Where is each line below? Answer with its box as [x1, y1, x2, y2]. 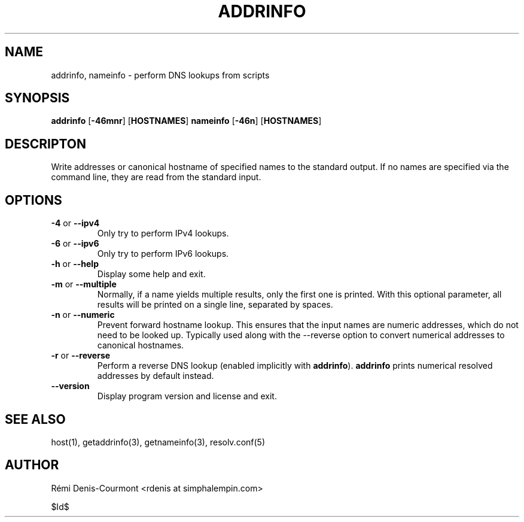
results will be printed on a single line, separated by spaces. [97, 299, 333, 310]
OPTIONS [5, 192, 62, 208]
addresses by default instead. [97, 371, 214, 381]
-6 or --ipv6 [51, 238, 99, 249]
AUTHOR [5, 457, 59, 473]
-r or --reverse [51, 350, 111, 361]
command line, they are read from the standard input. [51, 172, 261, 183]
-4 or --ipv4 [51, 218, 100, 229]
